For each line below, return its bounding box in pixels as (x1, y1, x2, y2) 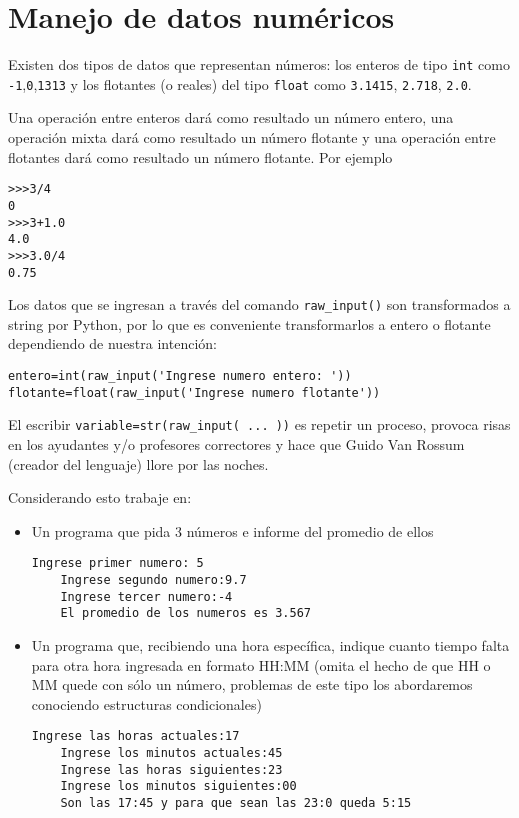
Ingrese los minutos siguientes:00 (60, 779, 297, 794)
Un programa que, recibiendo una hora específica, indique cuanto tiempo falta (31, 634, 510, 655)
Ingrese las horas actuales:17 (31, 729, 240, 744)
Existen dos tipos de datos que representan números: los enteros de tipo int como (8, 54, 510, 75)
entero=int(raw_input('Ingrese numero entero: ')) (8, 369, 352, 383)
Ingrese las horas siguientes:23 (60, 762, 283, 777)
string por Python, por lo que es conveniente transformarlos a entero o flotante (8, 313, 491, 334)
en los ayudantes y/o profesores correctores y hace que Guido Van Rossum (8, 433, 465, 454)
